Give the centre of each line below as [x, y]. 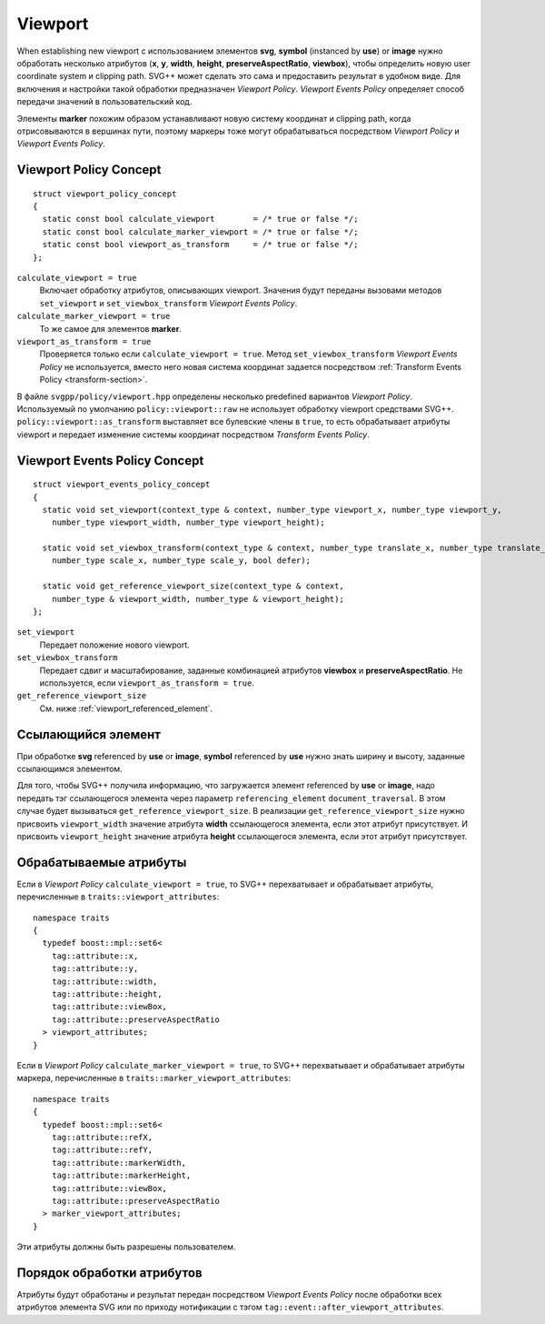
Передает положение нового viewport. [114, 645]
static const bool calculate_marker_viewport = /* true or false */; [200, 231]
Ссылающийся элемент [89, 734]
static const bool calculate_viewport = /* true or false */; [200, 219]
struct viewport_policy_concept [105, 194]
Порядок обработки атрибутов [109, 1273]
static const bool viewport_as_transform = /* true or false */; [200, 245]
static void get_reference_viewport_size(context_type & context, [193, 586]
